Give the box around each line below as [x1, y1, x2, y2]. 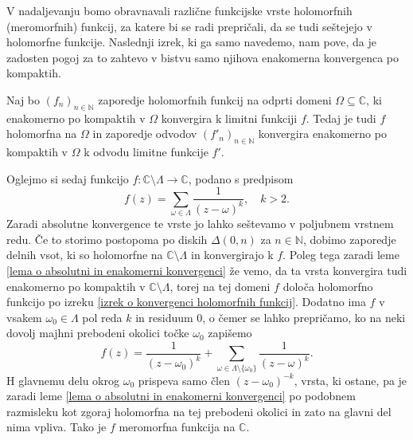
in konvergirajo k [190, 246, 274, 263]
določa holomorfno [282, 277, 373, 294]
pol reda [82, 308, 123, 325]
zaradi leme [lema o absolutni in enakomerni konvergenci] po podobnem [6, 387, 356, 404]
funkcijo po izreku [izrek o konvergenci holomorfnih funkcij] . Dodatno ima [6, 293, 366, 310]
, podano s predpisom [188, 170, 294, 187]
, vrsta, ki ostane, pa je [294, 371, 407, 388]
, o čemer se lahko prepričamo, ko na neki [202, 308, 406, 325]
